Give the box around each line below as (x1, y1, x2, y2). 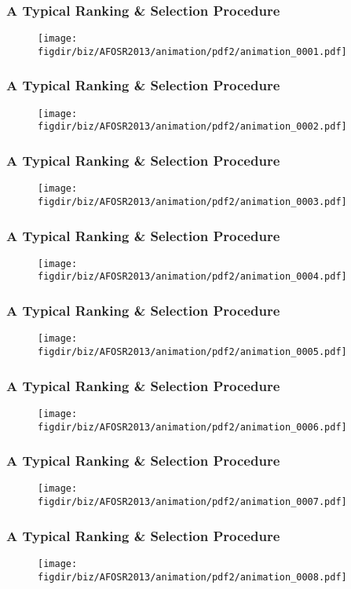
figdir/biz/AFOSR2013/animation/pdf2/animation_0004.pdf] (38, 271, 347, 283)
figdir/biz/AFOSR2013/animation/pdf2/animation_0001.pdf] (38, 46, 347, 57)
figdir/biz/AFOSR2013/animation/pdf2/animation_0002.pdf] (38, 121, 347, 133)
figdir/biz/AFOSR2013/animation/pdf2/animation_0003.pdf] (38, 196, 347, 207)
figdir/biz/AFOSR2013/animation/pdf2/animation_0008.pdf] (38, 571, 347, 583)
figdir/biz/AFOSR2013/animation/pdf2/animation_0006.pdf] (38, 421, 347, 433)
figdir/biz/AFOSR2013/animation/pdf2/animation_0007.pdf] (38, 496, 347, 508)
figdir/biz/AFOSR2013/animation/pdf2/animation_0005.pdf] (38, 346, 347, 357)
